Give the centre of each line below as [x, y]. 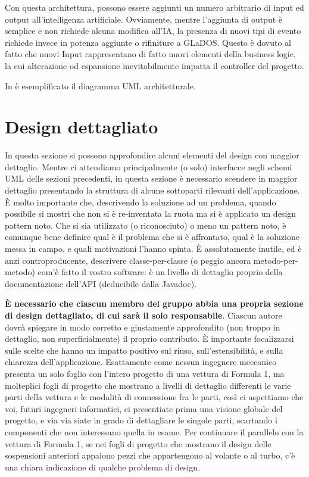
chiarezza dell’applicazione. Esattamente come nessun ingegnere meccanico [141, 362]
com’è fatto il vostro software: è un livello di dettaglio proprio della [160, 272]
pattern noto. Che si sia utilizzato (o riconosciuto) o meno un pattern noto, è [146, 225]
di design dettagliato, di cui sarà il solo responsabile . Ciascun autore [143, 315]
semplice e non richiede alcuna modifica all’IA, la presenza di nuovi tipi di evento [153, 31]
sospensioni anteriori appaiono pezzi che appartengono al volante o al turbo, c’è [150, 455]
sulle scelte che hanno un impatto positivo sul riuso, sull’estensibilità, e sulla [144, 350]
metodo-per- [276, 260]
